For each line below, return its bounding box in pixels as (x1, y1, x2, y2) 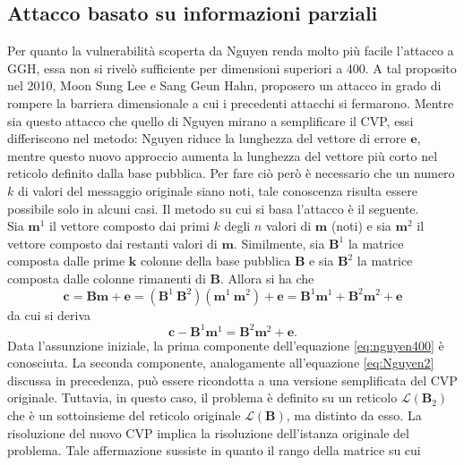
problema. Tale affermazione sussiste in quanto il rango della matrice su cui (7, 441, 421, 460)
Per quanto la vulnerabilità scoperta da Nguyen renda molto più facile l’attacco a (7, 41, 454, 60)
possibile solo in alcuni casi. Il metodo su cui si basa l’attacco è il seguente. (7, 199, 419, 217)
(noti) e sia (331, 216, 391, 235)
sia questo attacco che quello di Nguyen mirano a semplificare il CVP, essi (7, 111, 414, 130)
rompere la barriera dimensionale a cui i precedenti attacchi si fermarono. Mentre (7, 93, 454, 112)
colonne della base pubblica (140, 251, 291, 270)
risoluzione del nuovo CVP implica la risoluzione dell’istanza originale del (7, 423, 409, 442)
